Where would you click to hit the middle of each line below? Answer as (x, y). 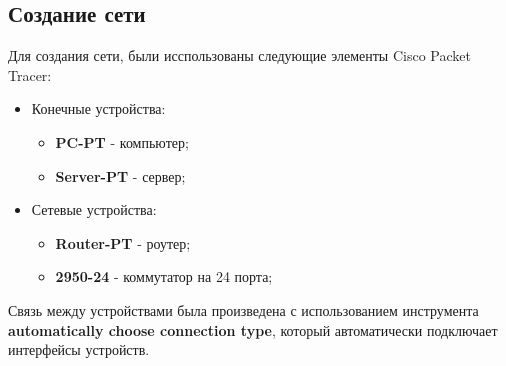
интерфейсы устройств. (79, 349)
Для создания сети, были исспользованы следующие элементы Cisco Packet (239, 55)
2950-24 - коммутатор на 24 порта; (164, 276)
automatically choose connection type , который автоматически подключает (253, 329)
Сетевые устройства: (94, 209)
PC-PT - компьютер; (122, 141)
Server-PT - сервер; (120, 175)
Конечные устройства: (98, 108)
